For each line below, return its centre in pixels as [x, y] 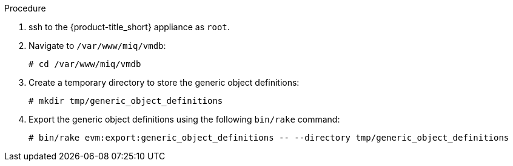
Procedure [25, 8]
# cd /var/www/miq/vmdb [85, 64]
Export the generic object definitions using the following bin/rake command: [184, 119]
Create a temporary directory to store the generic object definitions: [164, 82]
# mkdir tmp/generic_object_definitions [126, 101]
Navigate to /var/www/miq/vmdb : [97, 46]
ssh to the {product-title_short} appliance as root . [129, 27]
